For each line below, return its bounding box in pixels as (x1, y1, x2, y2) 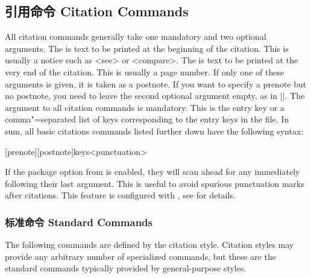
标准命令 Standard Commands (5, 214, 152, 229)
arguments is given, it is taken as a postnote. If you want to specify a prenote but (5, 77, 307, 90)
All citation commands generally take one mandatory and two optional (5, 30, 266, 43)
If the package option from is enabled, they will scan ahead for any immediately (5, 165, 300, 178)
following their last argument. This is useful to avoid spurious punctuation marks (5, 177, 304, 189)
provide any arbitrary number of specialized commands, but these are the (5, 250, 277, 262)
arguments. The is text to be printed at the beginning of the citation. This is (5, 42, 289, 54)
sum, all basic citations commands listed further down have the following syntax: (5, 124, 304, 137)
